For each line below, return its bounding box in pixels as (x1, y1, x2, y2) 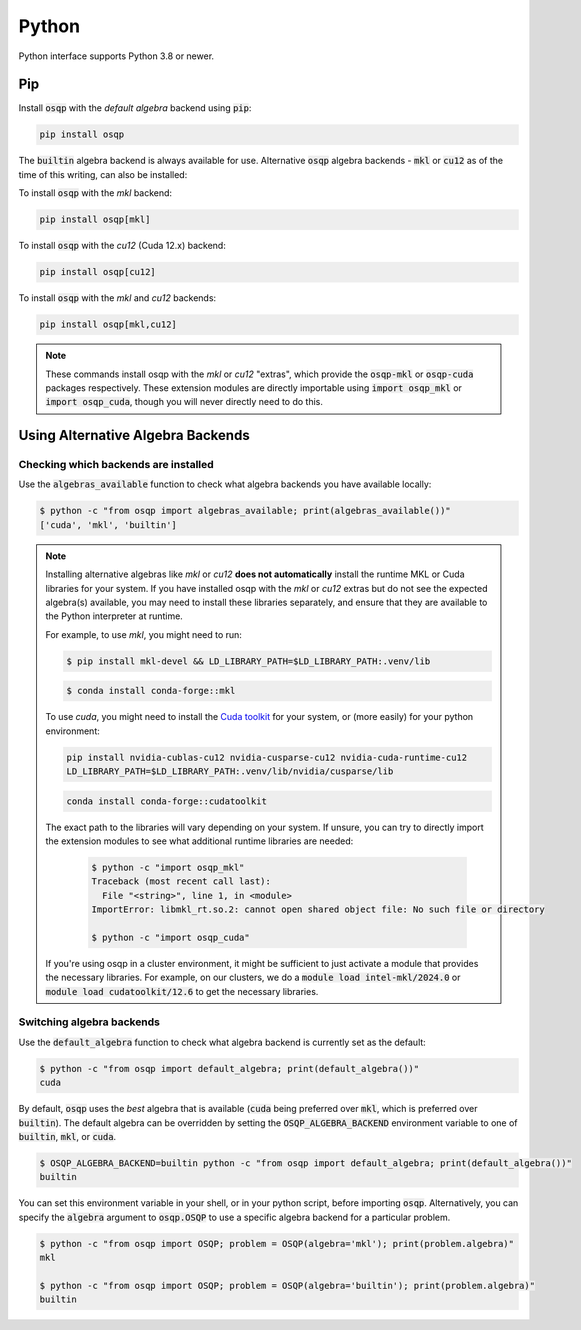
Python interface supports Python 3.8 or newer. (18, 50, 215, 62)
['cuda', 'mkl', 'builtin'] (39, 519, 177, 530)
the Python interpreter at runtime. (45, 610, 184, 622)
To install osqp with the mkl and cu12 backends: (18, 292, 217, 304)
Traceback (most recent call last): (91, 876, 272, 887)
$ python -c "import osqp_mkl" (91, 862, 245, 873)
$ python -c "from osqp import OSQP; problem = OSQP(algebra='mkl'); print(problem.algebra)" (39, 1238, 515, 1249)
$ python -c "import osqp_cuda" (91, 931, 250, 943)
